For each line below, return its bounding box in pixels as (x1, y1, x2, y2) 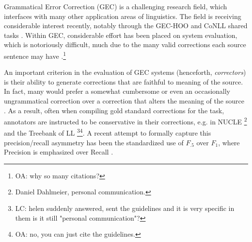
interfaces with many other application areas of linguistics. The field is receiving (4, 11, 241, 21)
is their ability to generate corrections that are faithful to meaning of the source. (4, 76, 243, 86)
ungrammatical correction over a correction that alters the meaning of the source (4, 96, 244, 105)
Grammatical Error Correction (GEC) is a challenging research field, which (4, 1, 227, 11)
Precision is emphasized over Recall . (4, 147, 113, 157)
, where (218, 137, 240, 147)
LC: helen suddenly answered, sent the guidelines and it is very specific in (15, 203, 235, 213)
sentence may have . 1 (4, 49, 66, 61)
